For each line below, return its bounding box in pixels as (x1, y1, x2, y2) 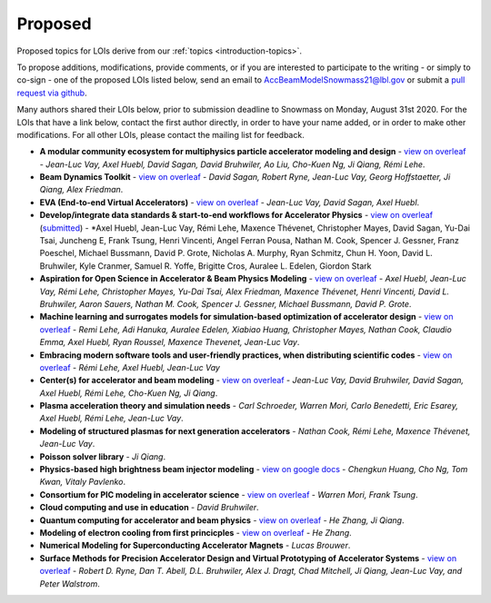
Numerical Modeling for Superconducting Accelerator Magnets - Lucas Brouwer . (39, 540, 351, 551)
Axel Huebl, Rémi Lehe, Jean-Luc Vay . (39, 413, 184, 424)
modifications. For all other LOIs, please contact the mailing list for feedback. (16, 129, 305, 140)
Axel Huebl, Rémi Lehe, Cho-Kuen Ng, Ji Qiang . (39, 387, 218, 399)
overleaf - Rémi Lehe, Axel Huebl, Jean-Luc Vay (39, 361, 220, 372)
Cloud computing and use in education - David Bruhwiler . (39, 502, 259, 513)
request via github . (16, 87, 87, 98)
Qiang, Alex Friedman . (39, 184, 124, 195)
